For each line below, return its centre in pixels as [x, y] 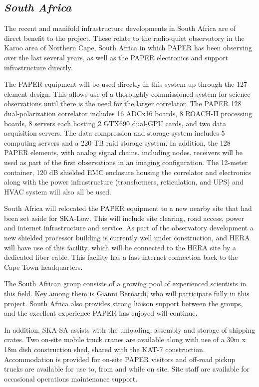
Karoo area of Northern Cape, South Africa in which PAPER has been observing [128, 48]
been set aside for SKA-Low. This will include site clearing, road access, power [124, 218]
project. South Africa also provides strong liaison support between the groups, [124, 303]
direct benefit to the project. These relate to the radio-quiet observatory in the [124, 38]
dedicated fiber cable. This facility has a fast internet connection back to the [121, 257]
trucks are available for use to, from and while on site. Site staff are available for [127, 369]
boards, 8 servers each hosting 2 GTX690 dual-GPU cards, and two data [115, 123]
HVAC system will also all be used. [58, 191]
